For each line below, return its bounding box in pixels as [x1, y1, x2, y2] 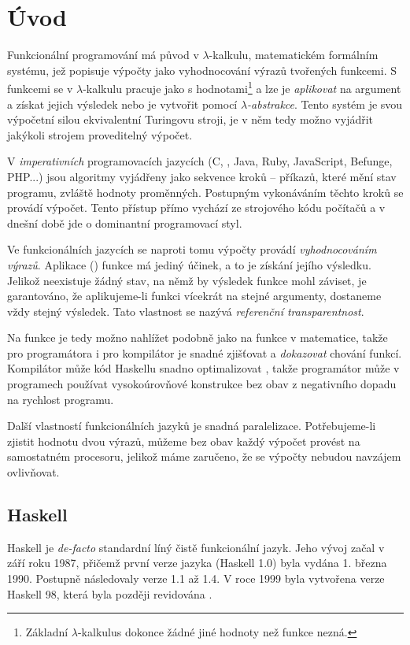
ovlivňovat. [7, 464, 60, 480]
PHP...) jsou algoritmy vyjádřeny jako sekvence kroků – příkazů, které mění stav [7, 168, 397, 184]
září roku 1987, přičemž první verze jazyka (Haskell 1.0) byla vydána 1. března [7, 554, 387, 571]
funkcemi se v [7, 80, 73, 96]
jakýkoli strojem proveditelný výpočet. [7, 126, 193, 143]
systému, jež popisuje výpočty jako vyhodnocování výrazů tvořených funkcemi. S [7, 61, 397, 78]
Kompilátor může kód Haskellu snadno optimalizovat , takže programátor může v [7, 360, 400, 376]
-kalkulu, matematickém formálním [209, 46, 379, 63]
